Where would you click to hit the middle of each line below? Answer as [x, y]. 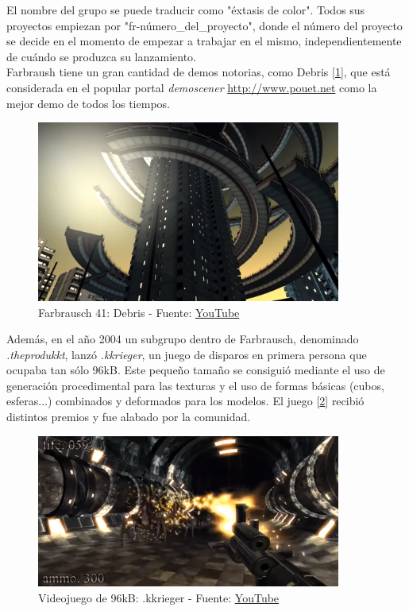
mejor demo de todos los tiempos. [88, 103]
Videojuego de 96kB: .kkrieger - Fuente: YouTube [159, 597]
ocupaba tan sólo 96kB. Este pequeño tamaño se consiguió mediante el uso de [196, 370]
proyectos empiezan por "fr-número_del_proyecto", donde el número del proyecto [204, 25]
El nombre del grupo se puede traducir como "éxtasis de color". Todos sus [186, 10]
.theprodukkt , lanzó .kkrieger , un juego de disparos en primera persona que [187, 354]
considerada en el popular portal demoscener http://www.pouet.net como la [192, 87]
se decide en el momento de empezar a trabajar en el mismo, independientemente [204, 41]
